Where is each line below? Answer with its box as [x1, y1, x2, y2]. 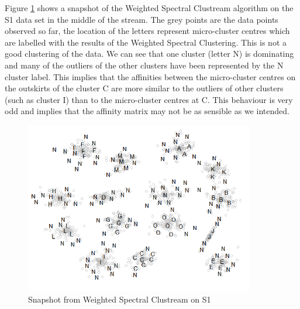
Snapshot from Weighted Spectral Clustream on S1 [28, 293, 211, 305]
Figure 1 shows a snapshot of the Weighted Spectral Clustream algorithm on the [5, 2, 294, 13]
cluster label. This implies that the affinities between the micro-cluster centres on [5, 70, 296, 83]
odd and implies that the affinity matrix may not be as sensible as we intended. [5, 105, 289, 117]
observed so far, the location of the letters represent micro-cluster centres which [5, 25, 290, 37]
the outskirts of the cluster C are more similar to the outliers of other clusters [5, 82, 284, 94]
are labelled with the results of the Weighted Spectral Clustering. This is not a [5, 36, 287, 48]
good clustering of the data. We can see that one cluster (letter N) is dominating [5, 47, 294, 60]
